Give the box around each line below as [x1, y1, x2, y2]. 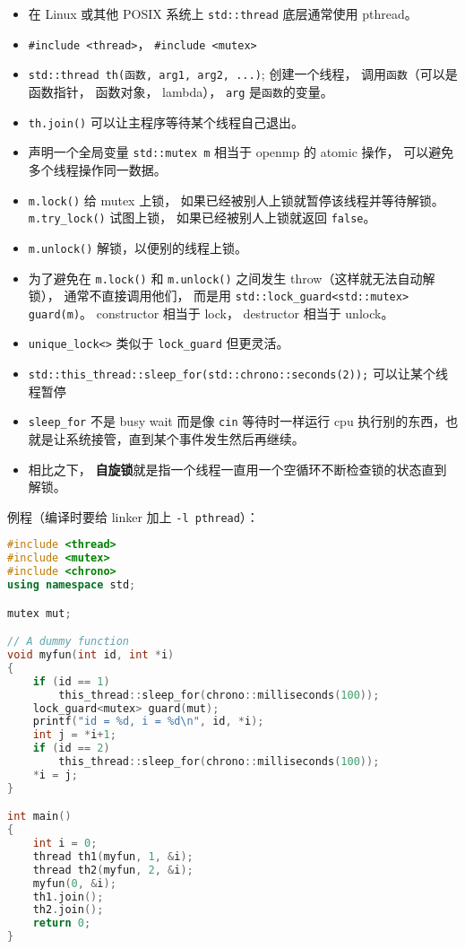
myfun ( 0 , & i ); [32, 876, 116, 890]
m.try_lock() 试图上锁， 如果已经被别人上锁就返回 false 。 [28, 208, 376, 227]
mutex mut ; [7, 606, 72, 620]
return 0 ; [32, 917, 91, 930]
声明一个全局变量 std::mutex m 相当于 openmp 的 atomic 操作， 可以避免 [28, 143, 454, 161]
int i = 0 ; [32, 837, 98, 850]
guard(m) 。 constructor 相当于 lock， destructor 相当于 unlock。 [28, 303, 394, 322]
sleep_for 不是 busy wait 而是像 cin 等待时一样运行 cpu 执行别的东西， [28, 412, 446, 431]
